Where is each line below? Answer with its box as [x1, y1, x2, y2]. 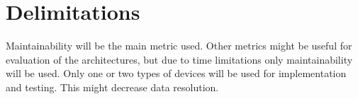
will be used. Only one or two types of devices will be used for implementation [6, 66, 347, 81]
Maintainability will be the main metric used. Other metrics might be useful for [6, 38, 352, 53]
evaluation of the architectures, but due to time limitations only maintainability [6, 52, 353, 66]
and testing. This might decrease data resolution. [6, 79, 219, 94]
